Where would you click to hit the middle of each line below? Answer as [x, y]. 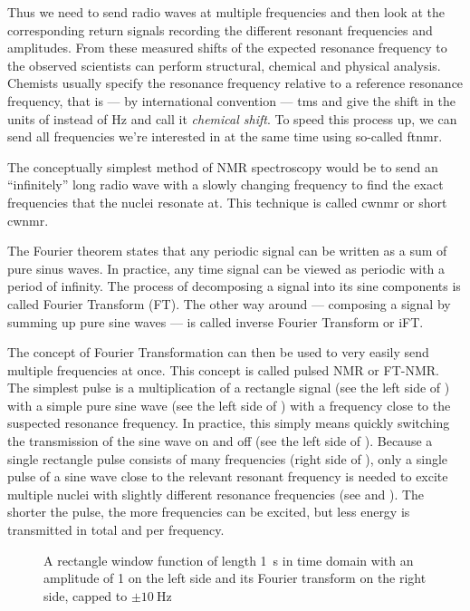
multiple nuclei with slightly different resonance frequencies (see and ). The [216, 494]
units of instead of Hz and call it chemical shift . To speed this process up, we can [232, 118]
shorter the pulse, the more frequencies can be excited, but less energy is [209, 512]
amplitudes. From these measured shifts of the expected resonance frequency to [227, 48]
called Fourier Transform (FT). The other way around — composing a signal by [229, 303]
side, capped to [86, 595]
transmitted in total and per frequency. [116, 530]
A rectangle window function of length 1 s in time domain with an [229, 560]
